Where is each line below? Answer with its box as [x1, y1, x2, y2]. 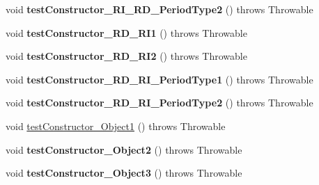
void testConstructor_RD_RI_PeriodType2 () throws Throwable [6, 95, 313, 110]
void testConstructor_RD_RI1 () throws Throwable [6, 25, 247, 40]
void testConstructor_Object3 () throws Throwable [6, 166, 242, 180]
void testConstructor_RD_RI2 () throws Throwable [6, 49, 247, 63]
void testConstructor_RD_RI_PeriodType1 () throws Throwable [6, 72, 313, 86]
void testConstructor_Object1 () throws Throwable [6, 118, 226, 133]
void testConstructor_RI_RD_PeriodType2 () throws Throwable [6, 2, 313, 16]
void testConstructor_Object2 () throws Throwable [6, 142, 242, 156]
